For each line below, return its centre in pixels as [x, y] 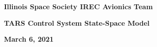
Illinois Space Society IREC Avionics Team [78, 6]
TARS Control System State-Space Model [77, 23]
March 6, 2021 [29, 39]
